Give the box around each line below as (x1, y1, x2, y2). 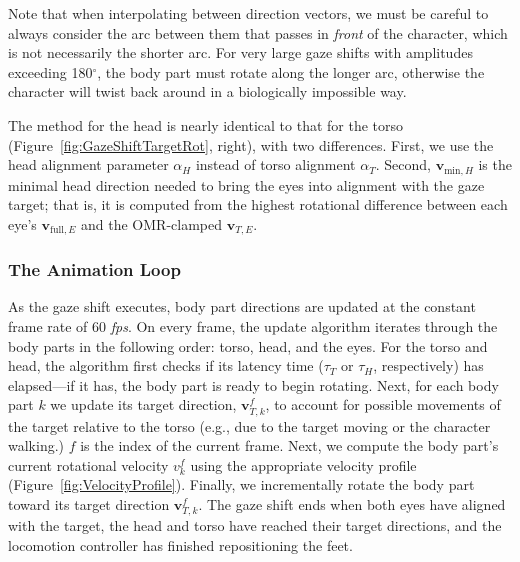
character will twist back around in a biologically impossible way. (8, 81, 407, 102)
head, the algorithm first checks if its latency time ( (8, 355, 324, 376)
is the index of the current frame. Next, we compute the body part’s (80, 435, 499, 456)
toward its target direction (8, 493, 170, 514)
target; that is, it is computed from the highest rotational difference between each (8, 194, 508, 215)
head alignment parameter (8, 154, 169, 175)
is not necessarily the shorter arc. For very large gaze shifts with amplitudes (8, 42, 473, 63)
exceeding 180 (8, 61, 93, 82)
